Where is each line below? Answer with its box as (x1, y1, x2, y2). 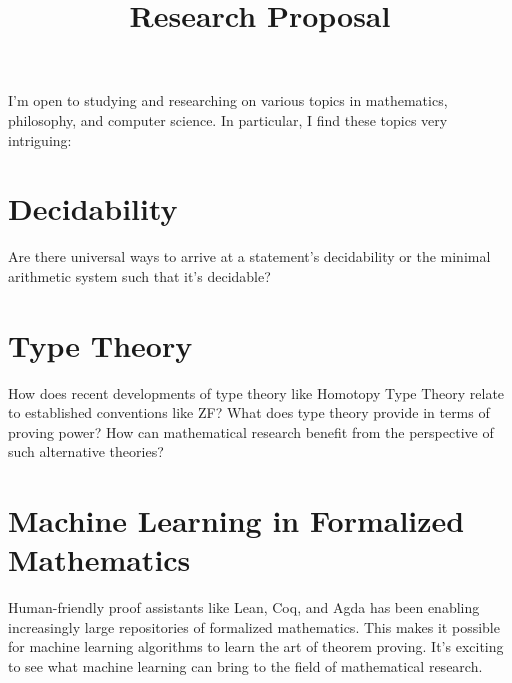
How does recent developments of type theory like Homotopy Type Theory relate (8, 382, 505, 403)
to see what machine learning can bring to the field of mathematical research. (8, 656, 483, 677)
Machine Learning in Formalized (8, 500, 465, 541)
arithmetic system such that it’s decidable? (8, 265, 271, 286)
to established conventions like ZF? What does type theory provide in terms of (8, 402, 490, 423)
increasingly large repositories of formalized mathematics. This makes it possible (8, 616, 500, 637)
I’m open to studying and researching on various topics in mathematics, (8, 90, 448, 111)
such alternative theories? (8, 441, 164, 462)
